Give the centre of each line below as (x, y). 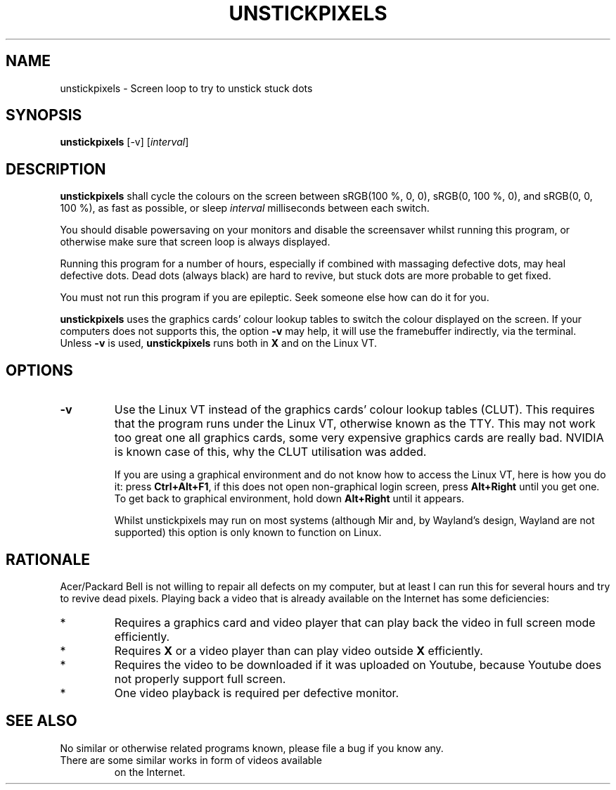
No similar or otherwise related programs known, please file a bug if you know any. (252, 748)
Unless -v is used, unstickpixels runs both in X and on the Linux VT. (218, 343)
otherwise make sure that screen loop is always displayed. (195, 242)
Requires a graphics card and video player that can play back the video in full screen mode (355, 622)
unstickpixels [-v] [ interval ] (124, 142)
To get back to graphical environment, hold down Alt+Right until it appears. (289, 499)
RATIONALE (48, 559)
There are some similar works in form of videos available (191, 760)
